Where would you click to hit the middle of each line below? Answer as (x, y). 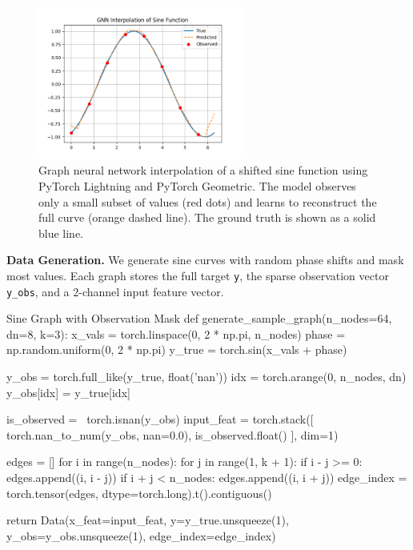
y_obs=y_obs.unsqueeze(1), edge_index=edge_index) (141, 535)
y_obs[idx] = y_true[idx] (68, 392)
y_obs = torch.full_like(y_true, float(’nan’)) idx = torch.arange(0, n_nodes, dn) (206, 377)
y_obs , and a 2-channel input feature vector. (115, 291)
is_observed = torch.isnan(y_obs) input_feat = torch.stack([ (160, 419)
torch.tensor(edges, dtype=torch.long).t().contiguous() (139, 493)
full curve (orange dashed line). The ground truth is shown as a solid (207, 217)
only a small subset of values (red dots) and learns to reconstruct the (208, 201)
